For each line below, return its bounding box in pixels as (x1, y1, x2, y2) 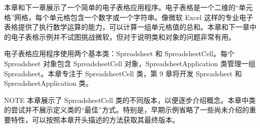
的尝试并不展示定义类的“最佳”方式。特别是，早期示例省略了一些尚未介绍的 (4, 104, 249, 115)
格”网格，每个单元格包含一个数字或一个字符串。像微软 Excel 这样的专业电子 (4, 12, 253, 22)
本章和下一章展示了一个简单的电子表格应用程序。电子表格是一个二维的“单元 (4, 2, 253, 12)
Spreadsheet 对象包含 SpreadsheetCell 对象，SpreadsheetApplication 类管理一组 (4, 58, 255, 68)
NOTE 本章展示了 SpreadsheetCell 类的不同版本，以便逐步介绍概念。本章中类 (4, 94, 256, 105)
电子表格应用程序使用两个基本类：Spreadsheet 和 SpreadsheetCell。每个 (4, 48, 234, 59)
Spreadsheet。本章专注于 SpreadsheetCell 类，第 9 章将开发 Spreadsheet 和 (4, 68, 242, 78)
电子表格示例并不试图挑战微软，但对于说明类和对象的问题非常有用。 (11, 31, 235, 42)
